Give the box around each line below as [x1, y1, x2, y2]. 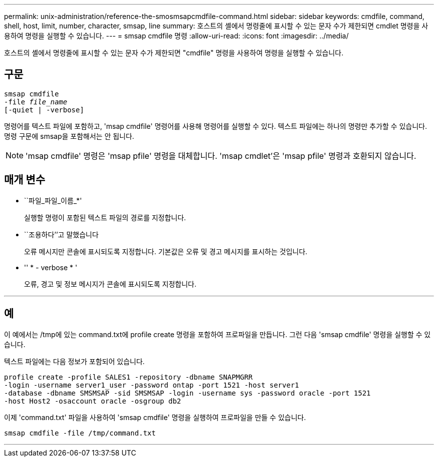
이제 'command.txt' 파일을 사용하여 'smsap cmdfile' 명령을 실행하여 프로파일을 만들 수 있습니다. [4, 413, 306, 422]
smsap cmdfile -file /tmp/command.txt [4, 429, 156, 437]
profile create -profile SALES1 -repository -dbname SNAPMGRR [4, 373, 253, 381]
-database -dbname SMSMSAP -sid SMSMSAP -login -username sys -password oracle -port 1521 [4, 389, 371, 397]
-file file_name [4, 97, 67, 106]
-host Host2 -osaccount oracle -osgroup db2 [4, 397, 181, 405]
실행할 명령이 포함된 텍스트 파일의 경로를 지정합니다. [24, 213, 186, 222]
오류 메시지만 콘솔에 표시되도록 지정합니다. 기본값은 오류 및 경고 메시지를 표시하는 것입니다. [24, 247, 307, 256]
